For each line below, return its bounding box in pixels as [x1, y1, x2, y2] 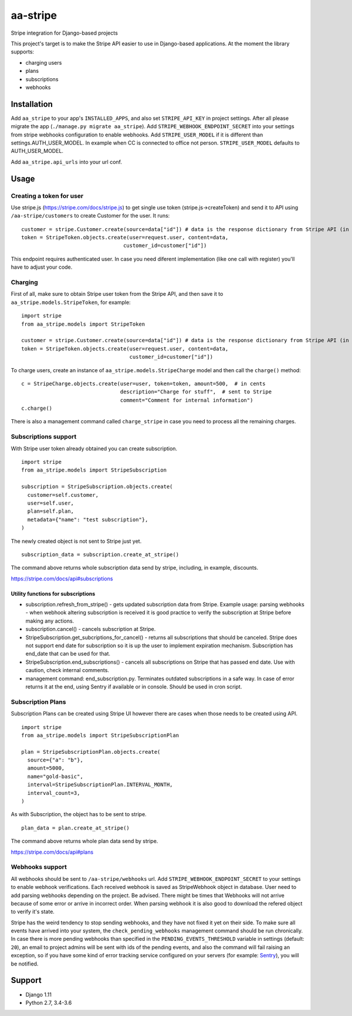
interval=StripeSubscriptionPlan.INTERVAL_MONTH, [27, 781, 173, 788]
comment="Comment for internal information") [120, 397, 253, 403]
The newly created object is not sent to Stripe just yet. [11, 537, 142, 544]
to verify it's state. [11, 908, 55, 915]
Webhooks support [11, 863, 67, 871]
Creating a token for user [11, 192, 84, 200]
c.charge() [21, 405, 53, 412]
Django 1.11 [25, 991, 52, 998]
